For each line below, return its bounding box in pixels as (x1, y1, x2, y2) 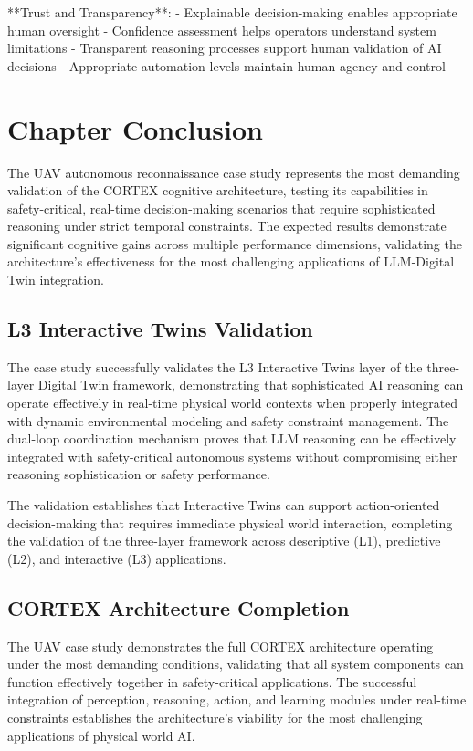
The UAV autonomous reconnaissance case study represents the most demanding (7, 162, 460, 182)
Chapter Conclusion (7, 110, 264, 147)
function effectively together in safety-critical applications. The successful (7, 672, 417, 691)
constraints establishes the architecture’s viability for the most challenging (7, 707, 423, 726)
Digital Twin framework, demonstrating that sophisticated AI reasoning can (37, 375, 464, 394)
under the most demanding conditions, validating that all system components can (7, 654, 464, 673)
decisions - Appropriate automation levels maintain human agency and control (7, 56, 446, 75)
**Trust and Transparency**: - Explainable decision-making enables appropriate (7, 3, 457, 21)
